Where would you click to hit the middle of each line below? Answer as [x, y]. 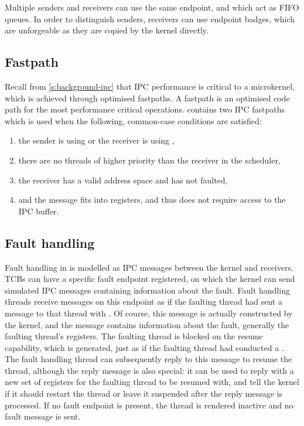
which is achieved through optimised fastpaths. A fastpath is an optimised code [147, 98]
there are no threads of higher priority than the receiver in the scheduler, [149, 160]
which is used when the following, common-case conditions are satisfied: [133, 120]
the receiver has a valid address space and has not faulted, [123, 180]
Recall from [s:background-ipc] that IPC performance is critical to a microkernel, [150, 86]
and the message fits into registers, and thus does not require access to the [152, 200]
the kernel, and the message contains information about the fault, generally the [147, 324]
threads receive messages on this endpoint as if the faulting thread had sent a [144, 301]
